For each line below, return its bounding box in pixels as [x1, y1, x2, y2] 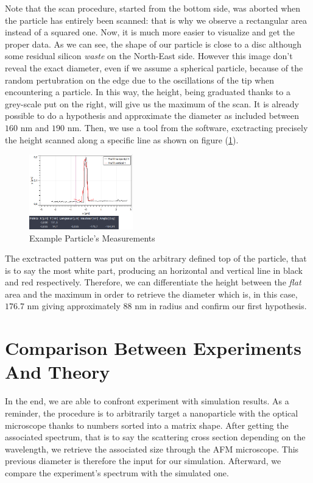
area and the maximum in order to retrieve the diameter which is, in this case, [5, 287, 298, 300]
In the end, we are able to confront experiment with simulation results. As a [5, 395, 289, 407]
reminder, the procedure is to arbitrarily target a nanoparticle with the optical [5, 406, 298, 419]
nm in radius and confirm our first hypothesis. [135, 299, 307, 312]
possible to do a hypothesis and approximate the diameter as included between [5, 109, 300, 122]
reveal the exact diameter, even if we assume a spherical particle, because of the [5, 61, 303, 74]
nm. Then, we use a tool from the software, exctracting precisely [67, 121, 308, 134]
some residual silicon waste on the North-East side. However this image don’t [5, 49, 293, 62]
